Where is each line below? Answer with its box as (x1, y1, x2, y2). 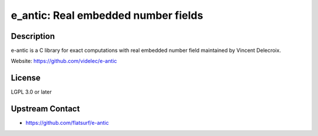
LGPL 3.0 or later (11, 88, 52, 95)
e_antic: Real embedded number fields (11, 9, 203, 22)
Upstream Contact (11, 104, 80, 114)
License (11, 73, 41, 83)
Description (11, 31, 55, 41)
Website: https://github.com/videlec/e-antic (11, 58, 117, 65)
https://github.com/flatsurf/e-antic (25, 120, 109, 127)
